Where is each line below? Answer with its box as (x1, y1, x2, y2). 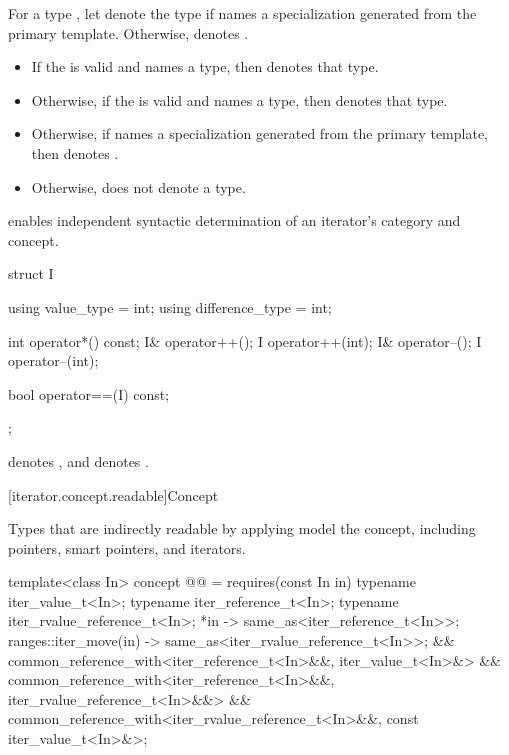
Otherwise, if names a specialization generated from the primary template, (31, 123, 488, 144)
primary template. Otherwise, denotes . (8, 22, 249, 43)
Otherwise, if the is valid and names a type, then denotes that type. (31, 89, 448, 110)
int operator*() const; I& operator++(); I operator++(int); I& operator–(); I (8, 330, 482, 351)
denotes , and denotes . (8, 450, 149, 471)
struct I (8, 263, 54, 284)
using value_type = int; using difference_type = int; (8, 296, 332, 317)
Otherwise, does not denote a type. (31, 176, 246, 197)
